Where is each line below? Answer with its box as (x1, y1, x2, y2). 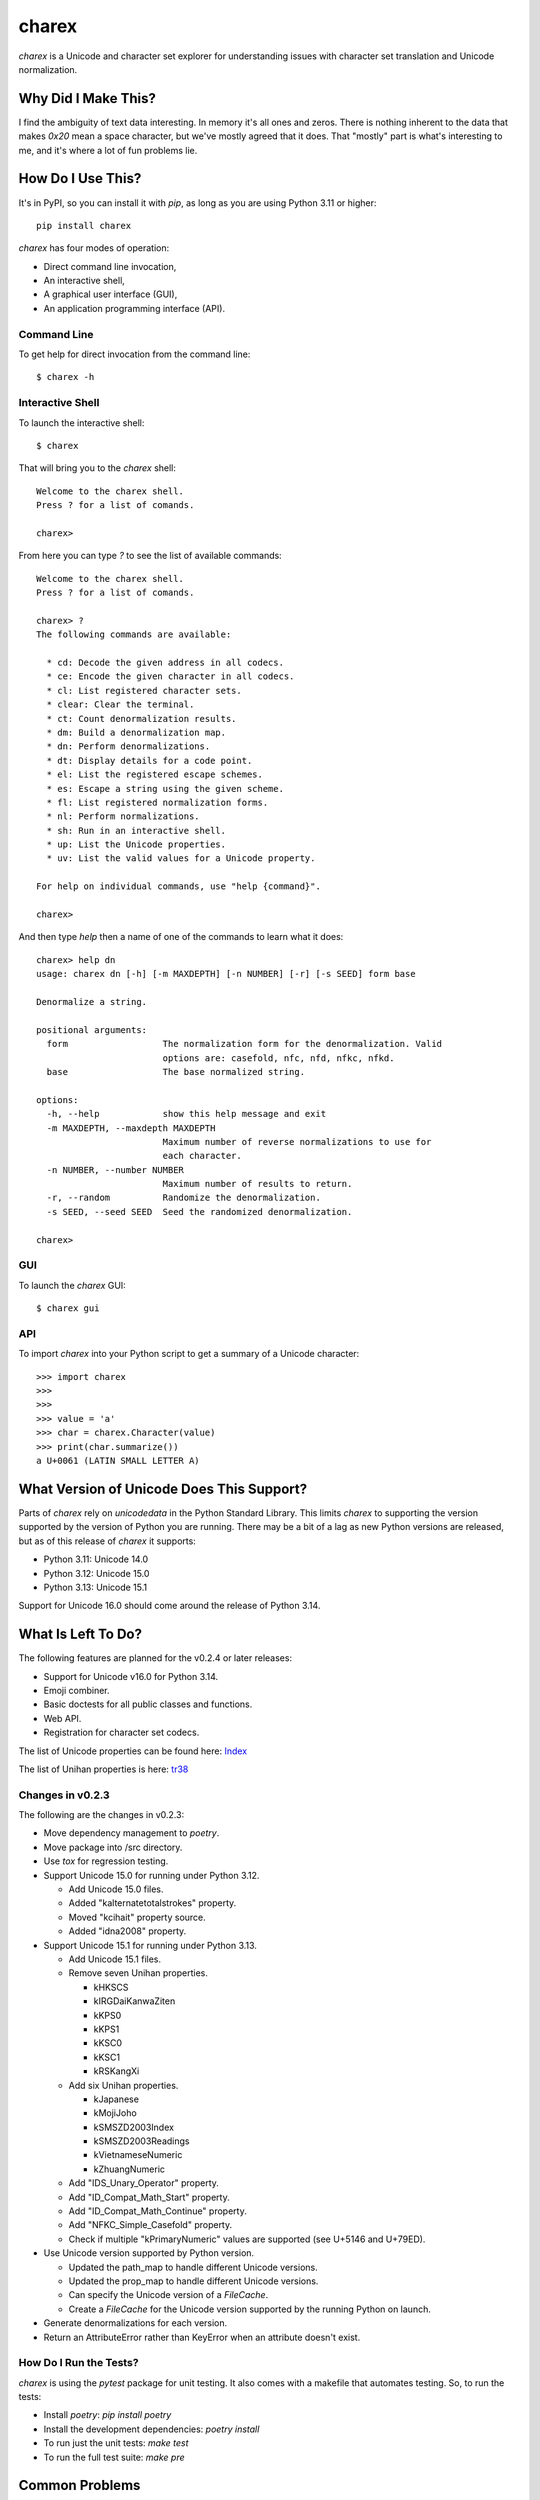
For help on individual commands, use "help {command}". (36, 881, 322, 892)
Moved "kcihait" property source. (68, 1911, 207, 1923)
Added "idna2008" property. (68, 1925, 187, 1937)
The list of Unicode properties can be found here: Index (18, 1745, 248, 1757)
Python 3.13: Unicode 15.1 (43, 1581, 148, 1593)
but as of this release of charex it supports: (18, 1535, 197, 1547)
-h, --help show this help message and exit (46, 1108, 327, 1120)
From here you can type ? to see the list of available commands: (18, 550, 282, 562)
